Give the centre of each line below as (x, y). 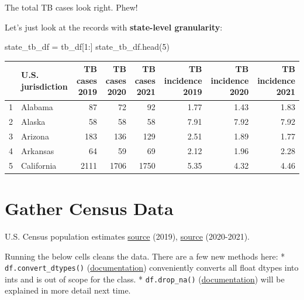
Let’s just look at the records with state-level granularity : (114, 27)
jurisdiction (44, 86)
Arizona (35, 136)
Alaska (33, 122)
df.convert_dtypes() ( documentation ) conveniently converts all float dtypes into (152, 267)
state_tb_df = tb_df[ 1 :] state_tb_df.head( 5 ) (87, 47)
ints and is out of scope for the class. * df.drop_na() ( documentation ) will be (145, 279)
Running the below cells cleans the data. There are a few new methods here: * (145, 256)
